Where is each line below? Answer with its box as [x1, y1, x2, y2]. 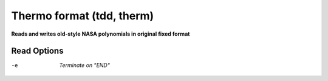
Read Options [11, 46, 64, 56]
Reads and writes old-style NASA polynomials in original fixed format [11, 30, 190, 37]
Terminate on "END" [59, 62, 111, 69]
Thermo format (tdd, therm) [11, 9, 154, 22]
